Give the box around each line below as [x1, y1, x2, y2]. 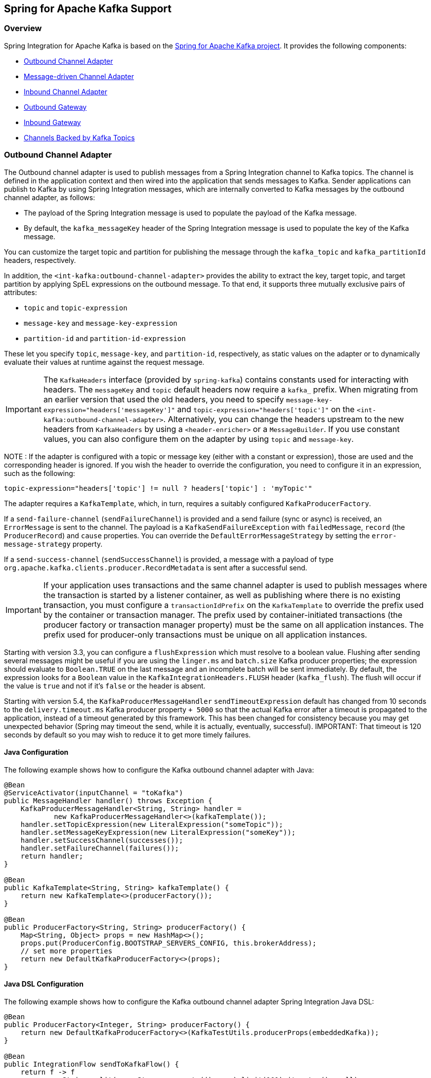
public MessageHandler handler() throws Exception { [4, 796, 213, 805]
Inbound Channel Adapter [24, 87, 107, 96]
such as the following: [4, 469, 75, 477]
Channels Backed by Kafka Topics [24, 133, 135, 142]
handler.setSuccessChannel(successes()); [20, 836, 183, 844]
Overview [4, 23, 42, 34]
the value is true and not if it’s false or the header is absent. [4, 681, 206, 690]
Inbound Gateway [24, 118, 81, 127]
